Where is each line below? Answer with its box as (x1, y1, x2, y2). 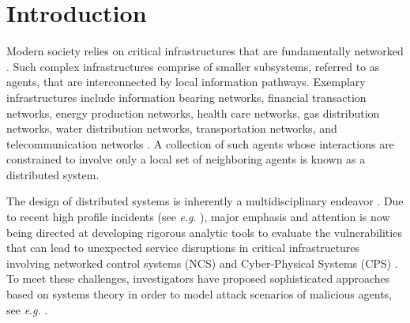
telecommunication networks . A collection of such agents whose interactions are (6, 135, 394, 152)
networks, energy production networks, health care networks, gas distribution (6, 104, 380, 121)
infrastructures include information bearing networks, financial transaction (6, 88, 367, 105)
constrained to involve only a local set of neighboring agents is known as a (6, 151, 366, 167)
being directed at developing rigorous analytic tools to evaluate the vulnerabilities (6, 223, 402, 240)
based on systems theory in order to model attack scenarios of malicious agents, (6, 286, 392, 302)
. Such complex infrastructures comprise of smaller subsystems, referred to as (6, 58, 380, 74)
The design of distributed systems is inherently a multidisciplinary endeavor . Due (6, 193, 404, 209)
